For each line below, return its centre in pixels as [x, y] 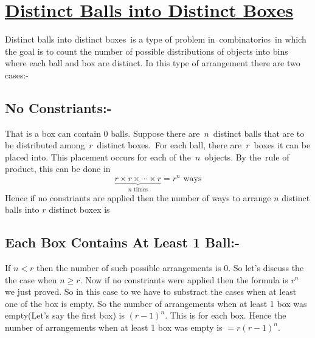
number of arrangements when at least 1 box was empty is [114, 327]
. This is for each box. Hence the [226, 315]
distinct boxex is [79, 209]
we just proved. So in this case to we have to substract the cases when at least [151, 291]
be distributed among [45, 145]
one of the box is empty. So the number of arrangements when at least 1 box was [156, 303]
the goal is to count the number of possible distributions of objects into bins [147, 51]
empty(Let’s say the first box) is [65, 315]
